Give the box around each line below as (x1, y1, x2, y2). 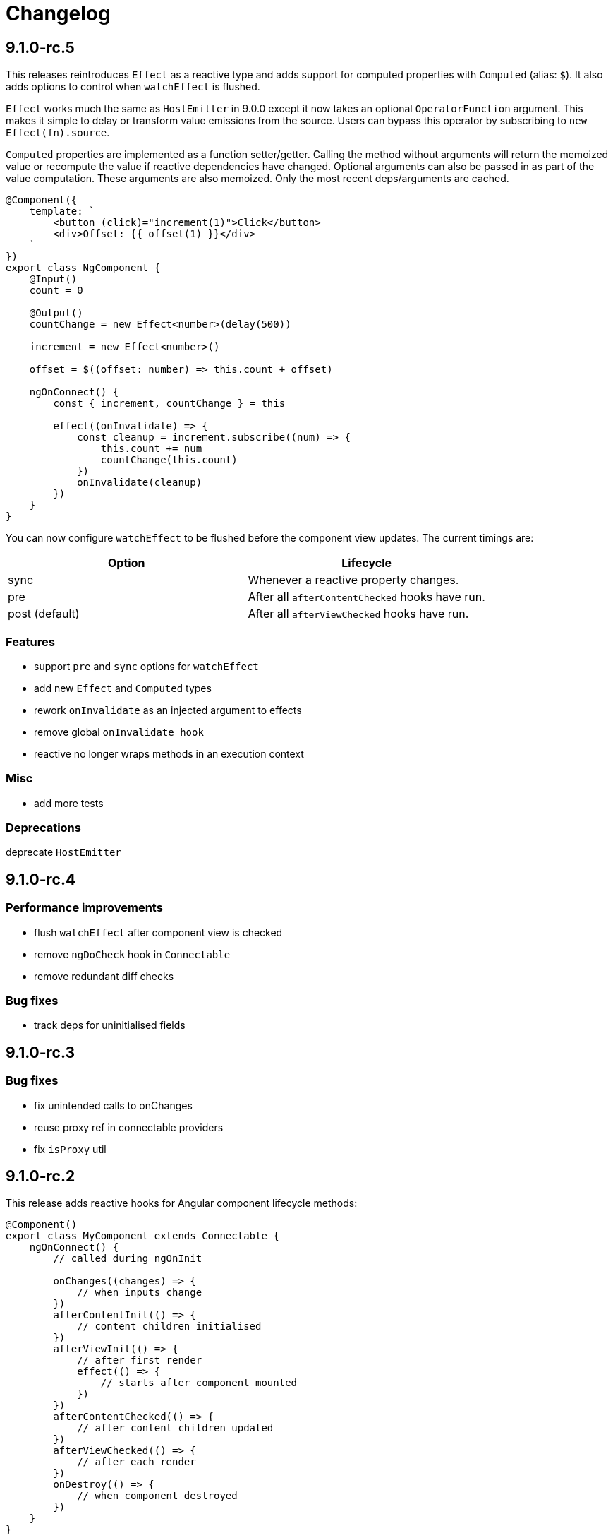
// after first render (77, 1354, 202, 1366)
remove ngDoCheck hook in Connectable (34, 948, 231, 960)
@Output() (29, 307, 83, 319)
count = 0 (29, 285, 83, 297)
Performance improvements (6, 900, 163, 915)
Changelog (6, 1, 111, 25)
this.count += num (100, 443, 202, 455)
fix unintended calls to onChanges (34, 1099, 193, 1111)
